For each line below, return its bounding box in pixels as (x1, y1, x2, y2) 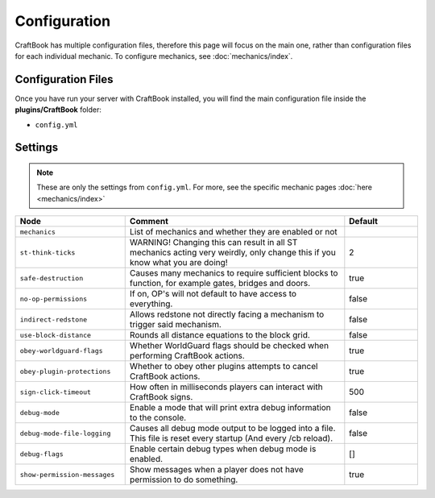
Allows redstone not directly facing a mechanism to (129, 309, 325, 320)
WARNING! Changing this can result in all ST (129, 237, 298, 248)
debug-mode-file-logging (19, 429, 111, 438)
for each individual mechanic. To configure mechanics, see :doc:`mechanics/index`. (14, 51, 293, 60)
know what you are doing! (129, 257, 229, 268)
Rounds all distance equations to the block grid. (129, 330, 310, 341)
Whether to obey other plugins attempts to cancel (129, 361, 318, 372)
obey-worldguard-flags (19, 347, 104, 355)
